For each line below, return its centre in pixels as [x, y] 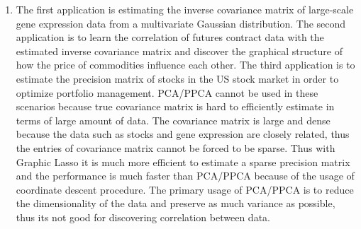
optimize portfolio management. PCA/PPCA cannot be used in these [167, 92]
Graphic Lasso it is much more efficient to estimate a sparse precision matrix [183, 162]
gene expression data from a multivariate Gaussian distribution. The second [181, 23]
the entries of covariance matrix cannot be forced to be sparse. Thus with [176, 147]
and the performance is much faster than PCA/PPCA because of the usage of [185, 176]
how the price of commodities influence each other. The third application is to [185, 65]
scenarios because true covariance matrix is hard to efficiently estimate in [175, 106]
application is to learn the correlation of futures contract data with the [170, 37]
